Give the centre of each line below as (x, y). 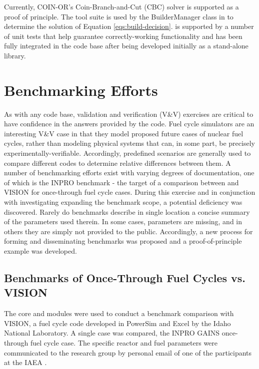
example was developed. (40, 251)
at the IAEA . (25, 362)
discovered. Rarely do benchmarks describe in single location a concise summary (127, 211)
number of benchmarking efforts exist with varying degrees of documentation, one (129, 173)
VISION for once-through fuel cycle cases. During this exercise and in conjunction (130, 192)
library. (15, 55)
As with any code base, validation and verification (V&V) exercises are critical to (129, 114)
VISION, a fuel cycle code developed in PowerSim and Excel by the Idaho (117, 323)
